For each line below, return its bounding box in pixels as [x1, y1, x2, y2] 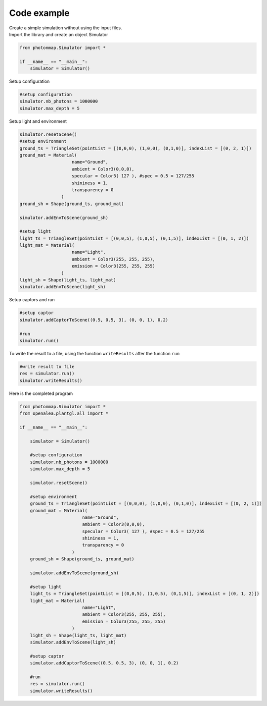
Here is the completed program [9, 390, 73, 396]
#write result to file [19, 364, 75, 369]
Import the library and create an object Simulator [9, 31, 108, 37]
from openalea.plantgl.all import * [19, 411, 109, 416]
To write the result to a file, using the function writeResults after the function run [9, 350, 180, 356]
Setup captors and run [9, 297, 55, 303]
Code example [9, 7, 70, 18]
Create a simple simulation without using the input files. [9, 25, 122, 31]
